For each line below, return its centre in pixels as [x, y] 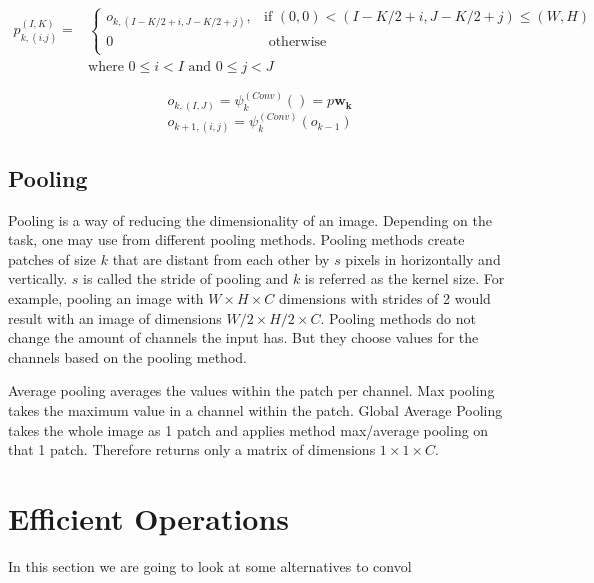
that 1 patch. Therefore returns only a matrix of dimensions [192, 449]
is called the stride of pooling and [186, 278]
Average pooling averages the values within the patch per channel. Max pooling [251, 390]
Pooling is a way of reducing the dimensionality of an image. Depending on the [250, 219]
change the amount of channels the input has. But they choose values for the [243, 337]
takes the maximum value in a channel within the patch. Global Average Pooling [255, 409]
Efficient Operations [149, 517]
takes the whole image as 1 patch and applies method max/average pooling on [248, 429]
